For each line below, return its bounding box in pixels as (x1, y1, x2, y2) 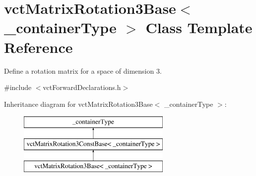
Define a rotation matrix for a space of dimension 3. (4, 65, 162, 76)
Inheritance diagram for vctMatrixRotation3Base (4, 98, 153, 109)
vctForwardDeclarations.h (43, 82, 121, 92)
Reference (4, 37, 73, 57)
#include (4, 82, 32, 92)
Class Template (145, 17, 253, 38)
